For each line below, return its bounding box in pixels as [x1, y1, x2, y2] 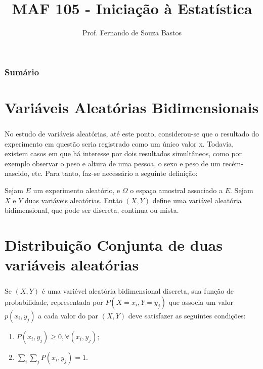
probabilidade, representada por [5, 296, 103, 307]
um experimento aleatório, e [33, 184, 120, 195]
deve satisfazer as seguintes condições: [128, 310, 246, 320]
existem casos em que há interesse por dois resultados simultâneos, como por [5, 148, 242, 159]
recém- [223, 158, 243, 168]
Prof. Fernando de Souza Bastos [82, 27, 182, 38]
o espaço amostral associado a [130, 184, 223, 195]
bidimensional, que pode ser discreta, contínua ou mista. [5, 205, 179, 215]
